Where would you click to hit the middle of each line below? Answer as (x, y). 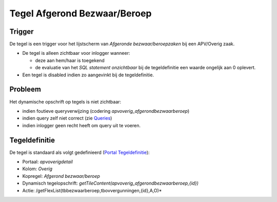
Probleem (25, 89)
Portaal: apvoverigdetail (47, 162)
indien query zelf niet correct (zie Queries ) (67, 118)
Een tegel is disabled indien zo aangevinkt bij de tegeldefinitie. (88, 75)
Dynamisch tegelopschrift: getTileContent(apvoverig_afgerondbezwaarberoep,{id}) (110, 183)
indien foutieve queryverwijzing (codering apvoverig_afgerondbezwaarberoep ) (106, 111)
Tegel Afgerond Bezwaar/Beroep (81, 13)
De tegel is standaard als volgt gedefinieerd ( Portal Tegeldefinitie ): (80, 152)
